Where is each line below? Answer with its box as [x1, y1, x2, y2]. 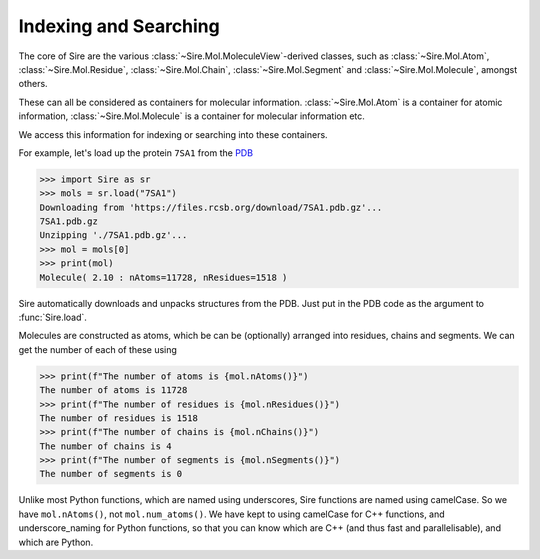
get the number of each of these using [18, 343, 177, 355]
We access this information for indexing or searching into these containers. [18, 128, 329, 140]
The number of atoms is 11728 [39, 385, 188, 396]
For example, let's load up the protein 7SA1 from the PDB [18, 146, 254, 159]
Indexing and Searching [18, 15, 220, 37]
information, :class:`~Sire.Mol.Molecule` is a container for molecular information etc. [18, 110, 365, 122]
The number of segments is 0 [39, 468, 183, 480]
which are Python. [18, 536, 94, 548]
